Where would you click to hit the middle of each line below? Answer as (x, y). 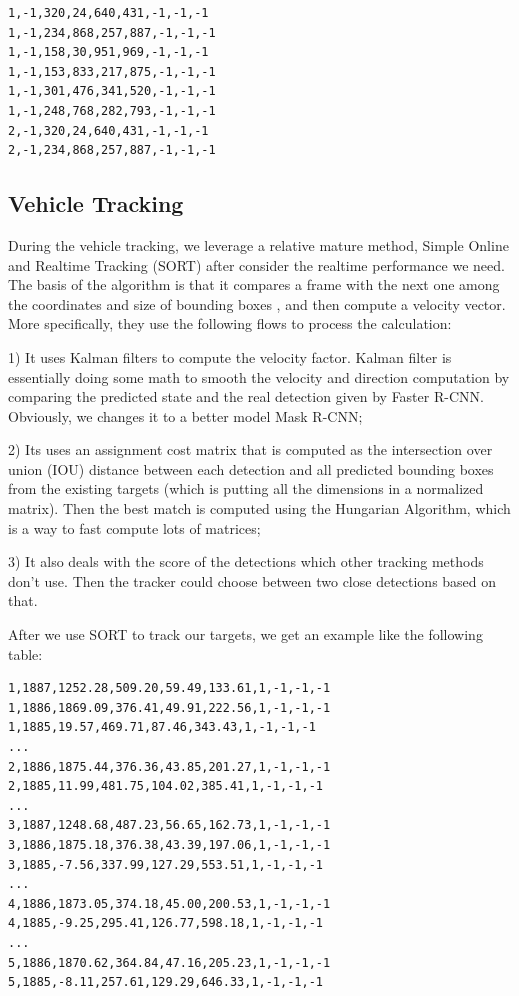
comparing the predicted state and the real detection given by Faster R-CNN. (246, 396)
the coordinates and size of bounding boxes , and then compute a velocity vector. (257, 303)
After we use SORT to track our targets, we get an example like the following (245, 634)
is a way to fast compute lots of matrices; (134, 527)
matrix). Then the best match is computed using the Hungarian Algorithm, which (259, 508)
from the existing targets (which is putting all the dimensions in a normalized (246, 488)
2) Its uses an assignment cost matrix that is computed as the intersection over (250, 449)
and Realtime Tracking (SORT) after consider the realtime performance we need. (256, 264)
